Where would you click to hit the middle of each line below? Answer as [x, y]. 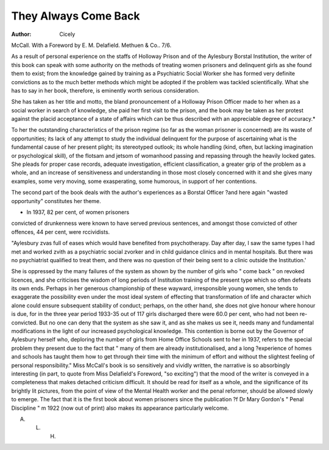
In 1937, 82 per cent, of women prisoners [78, 212]
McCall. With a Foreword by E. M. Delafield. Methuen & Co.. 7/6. [91, 45]
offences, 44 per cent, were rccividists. [61, 232]
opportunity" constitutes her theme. [56, 201]
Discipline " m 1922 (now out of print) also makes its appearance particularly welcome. [120, 408]
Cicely [67, 34]
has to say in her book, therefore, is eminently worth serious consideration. [105, 90]
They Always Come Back [76, 16]
